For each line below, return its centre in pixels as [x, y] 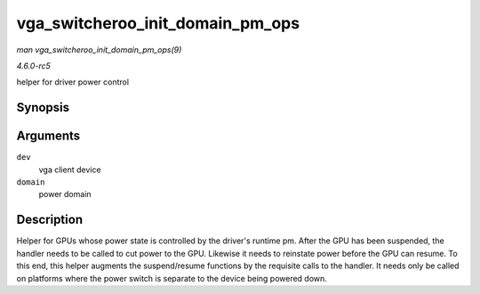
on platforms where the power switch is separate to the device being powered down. [172, 278]
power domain [65, 195]
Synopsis [43, 108]
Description [50, 220]
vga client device [70, 170]
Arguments [48, 136]
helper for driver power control [72, 82]
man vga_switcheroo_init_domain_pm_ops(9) [99, 50]
